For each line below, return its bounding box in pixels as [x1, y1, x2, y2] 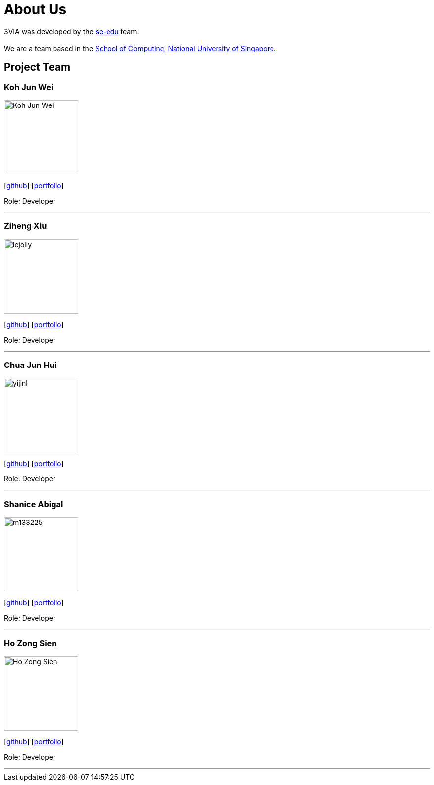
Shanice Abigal [4, 499, 63, 509]
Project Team [4, 61, 71, 74]
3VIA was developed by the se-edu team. [4, 27, 139, 36]
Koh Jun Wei [4, 82, 54, 92]
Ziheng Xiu [4, 221, 47, 231]
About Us [4, 1, 67, 18]
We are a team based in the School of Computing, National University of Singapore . [4, 44, 276, 52]
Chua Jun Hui [4, 360, 57, 370]
